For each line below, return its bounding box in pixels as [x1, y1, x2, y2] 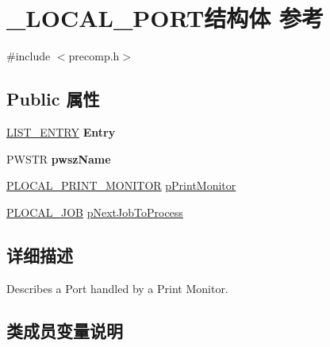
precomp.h [68, 48, 120, 64]
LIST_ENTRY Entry [6, 123, 116, 140]
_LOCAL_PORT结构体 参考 [6, 2, 324, 34]
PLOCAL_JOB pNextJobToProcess [6, 203, 183, 220]
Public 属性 [6, 87, 100, 111]
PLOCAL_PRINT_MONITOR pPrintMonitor [6, 177, 236, 194]
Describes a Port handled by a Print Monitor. [6, 280, 228, 296]
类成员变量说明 [6, 318, 123, 343]
